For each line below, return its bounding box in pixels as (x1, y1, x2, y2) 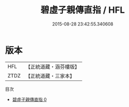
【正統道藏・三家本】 (25, 72, 75, 79)
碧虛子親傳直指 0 (12, 96, 47, 102)
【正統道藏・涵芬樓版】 (25, 63, 80, 70)
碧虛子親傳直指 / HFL (40, 4, 125, 16)
